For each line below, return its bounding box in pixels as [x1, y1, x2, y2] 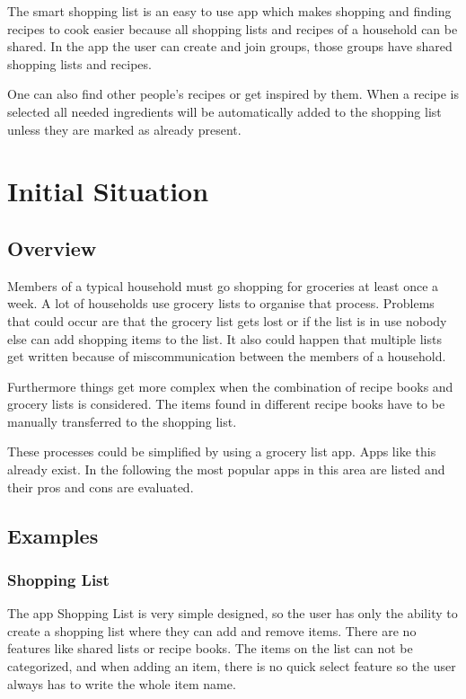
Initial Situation [7, 173, 209, 209]
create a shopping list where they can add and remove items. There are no [7, 621, 417, 640]
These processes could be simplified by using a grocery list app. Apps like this [7, 442, 436, 461]
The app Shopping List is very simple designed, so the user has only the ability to [7, 604, 458, 623]
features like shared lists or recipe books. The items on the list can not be [7, 639, 413, 658]
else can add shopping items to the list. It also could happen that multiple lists [7, 329, 442, 348]
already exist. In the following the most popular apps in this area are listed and [7, 460, 445, 479]
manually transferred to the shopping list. [7, 411, 237, 430]
